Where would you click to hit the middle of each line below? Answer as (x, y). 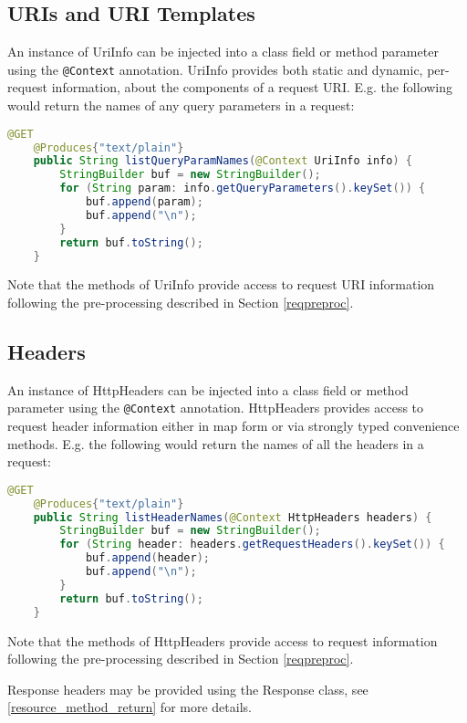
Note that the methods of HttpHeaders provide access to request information (223, 640)
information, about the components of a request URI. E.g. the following (252, 87)
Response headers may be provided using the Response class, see (188, 689)
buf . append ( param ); (144, 202)
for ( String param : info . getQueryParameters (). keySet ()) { (243, 189)
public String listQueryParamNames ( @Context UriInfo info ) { (223, 161)
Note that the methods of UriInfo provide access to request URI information (221, 284)
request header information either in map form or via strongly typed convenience (233, 426)
